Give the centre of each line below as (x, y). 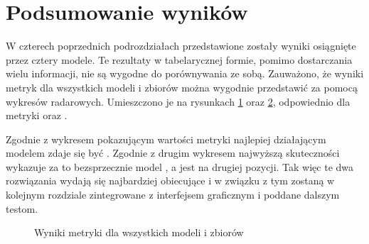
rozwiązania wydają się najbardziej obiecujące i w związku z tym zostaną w (170, 181)
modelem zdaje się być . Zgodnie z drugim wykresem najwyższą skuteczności (173, 153)
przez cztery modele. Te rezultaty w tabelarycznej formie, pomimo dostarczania (179, 59)
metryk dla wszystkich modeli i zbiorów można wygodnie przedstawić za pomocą (182, 87)
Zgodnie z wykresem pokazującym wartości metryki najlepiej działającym (166, 139)
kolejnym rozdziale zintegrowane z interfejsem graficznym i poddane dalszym (173, 195)
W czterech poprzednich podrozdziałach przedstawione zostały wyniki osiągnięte (181, 46)
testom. (22, 208)
